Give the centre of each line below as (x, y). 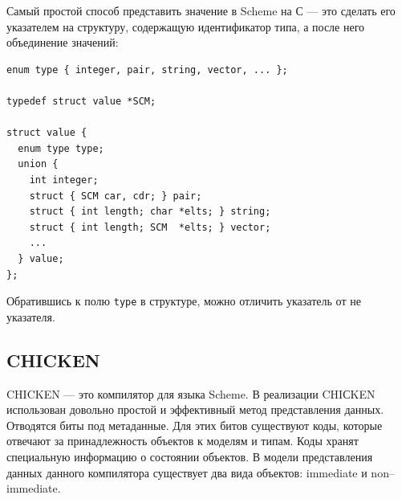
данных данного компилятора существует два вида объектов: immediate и (187, 472)
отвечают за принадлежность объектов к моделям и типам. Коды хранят (183, 441)
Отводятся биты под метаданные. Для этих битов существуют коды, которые (195, 425)
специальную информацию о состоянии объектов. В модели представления (190, 456)
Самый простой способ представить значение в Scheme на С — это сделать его (201, 10)
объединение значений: (63, 42)
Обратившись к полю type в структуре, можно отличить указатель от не (184, 301)
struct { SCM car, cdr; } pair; (116, 196)
